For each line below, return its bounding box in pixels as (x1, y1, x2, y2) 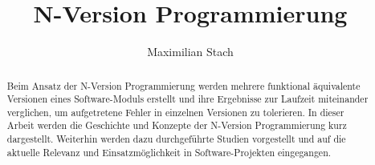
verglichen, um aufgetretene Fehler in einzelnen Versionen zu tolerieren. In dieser (6, 105, 344, 119)
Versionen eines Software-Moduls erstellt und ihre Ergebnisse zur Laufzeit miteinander (6, 92, 369, 106)
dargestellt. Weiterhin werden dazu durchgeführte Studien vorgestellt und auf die (6, 132, 346, 146)
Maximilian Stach (147, 43, 234, 60)
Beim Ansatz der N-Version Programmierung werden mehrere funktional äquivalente (6, 78, 361, 92)
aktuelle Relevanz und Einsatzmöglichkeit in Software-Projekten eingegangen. (6, 145, 332, 159)
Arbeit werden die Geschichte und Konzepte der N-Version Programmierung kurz (6, 119, 347, 132)
